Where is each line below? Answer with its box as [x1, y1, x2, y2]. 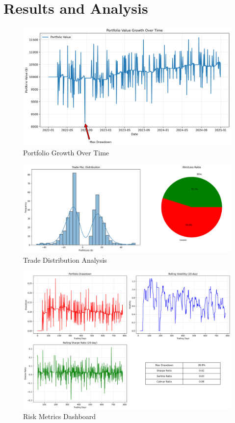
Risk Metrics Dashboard [23, 411, 96, 422]
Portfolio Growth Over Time [23, 147, 109, 157]
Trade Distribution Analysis [23, 254, 107, 265]
